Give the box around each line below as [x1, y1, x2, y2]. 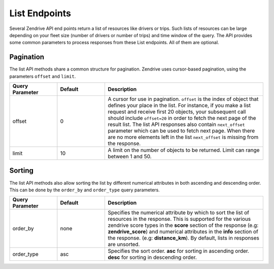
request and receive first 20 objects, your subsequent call [108, 108, 246, 115]
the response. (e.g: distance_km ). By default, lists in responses [108, 234, 260, 242]
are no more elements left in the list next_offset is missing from [108, 133, 259, 141]
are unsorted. [108, 241, 140, 248]
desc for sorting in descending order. [108, 254, 197, 261]
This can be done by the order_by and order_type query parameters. [9, 187, 160, 193]
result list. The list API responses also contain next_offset [108, 121, 246, 128]
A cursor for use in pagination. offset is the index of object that [108, 95, 259, 103]
